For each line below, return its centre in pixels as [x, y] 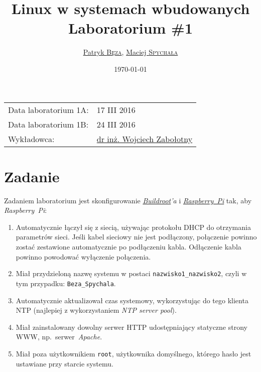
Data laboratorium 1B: [48, 124]
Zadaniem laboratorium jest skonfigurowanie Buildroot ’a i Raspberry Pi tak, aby [128, 200]
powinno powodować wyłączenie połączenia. [83, 256]
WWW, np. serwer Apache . [59, 337]
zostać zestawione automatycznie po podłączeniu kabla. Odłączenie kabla [128, 246]
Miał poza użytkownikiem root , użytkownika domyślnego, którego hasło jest [134, 353]
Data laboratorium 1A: [48, 109]
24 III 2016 [116, 124]
